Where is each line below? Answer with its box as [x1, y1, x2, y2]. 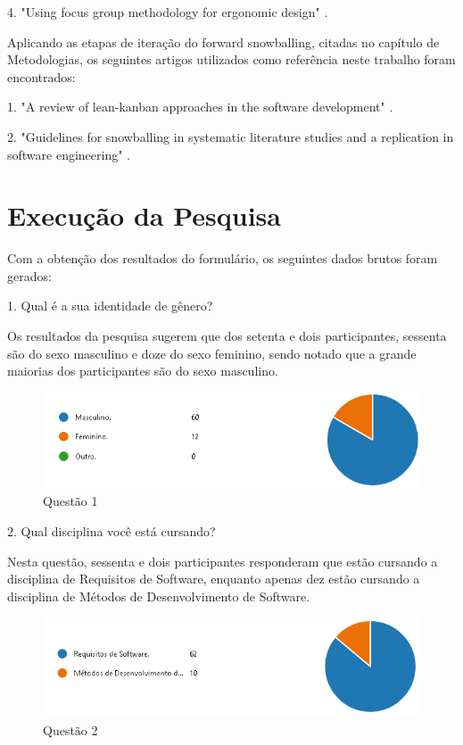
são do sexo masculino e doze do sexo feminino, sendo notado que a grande [7, 344, 417, 362]
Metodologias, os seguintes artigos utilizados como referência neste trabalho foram [7, 50, 456, 69]
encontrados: [7, 67, 76, 86]
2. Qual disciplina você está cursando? [7, 521, 216, 540]
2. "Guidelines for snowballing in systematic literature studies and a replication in [7, 127, 454, 145]
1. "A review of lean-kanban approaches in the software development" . [7, 97, 393, 116]
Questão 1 [43, 492, 98, 510]
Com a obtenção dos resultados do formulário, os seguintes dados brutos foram [7, 249, 438, 268]
